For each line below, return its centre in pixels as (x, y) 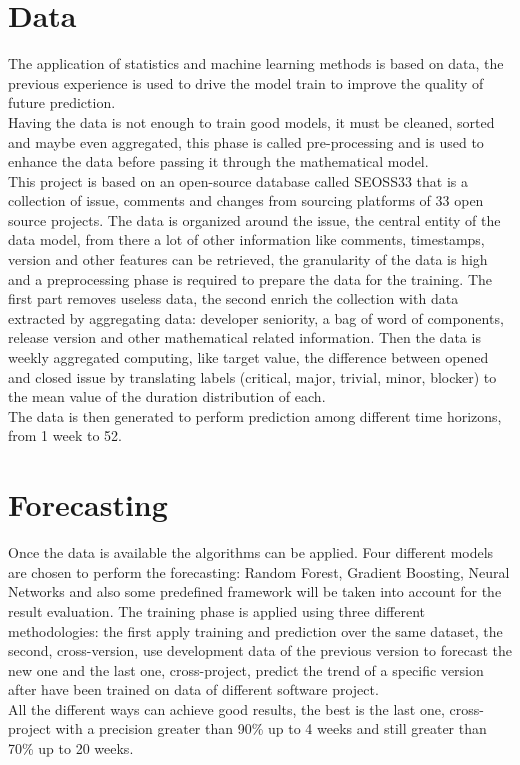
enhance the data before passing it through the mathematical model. (218, 161)
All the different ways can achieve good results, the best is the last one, (226, 708)
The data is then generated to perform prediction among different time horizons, (255, 415)
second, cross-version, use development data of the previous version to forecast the (260, 650)
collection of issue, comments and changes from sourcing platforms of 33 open (246, 200)
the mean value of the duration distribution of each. (167, 396)
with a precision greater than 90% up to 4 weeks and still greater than (271, 728)
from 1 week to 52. (65, 435)
